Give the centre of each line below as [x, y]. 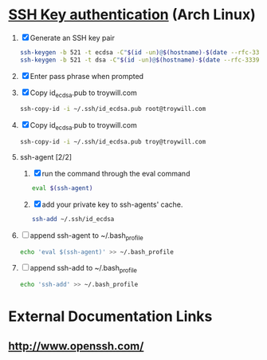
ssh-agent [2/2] [46, 157]
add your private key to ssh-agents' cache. [112, 204]
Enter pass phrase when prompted [87, 76]
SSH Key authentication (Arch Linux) [132, 15]
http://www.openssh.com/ [76, 346]
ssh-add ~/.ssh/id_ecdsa [73, 219]
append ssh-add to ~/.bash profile [84, 269]
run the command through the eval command [116, 174]
